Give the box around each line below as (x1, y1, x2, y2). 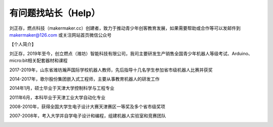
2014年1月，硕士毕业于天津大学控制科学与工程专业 (9, 85, 115, 91)
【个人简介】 (9, 41, 36, 47)
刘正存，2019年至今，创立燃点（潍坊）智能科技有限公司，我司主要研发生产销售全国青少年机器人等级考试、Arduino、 (9, 50, 253, 56)
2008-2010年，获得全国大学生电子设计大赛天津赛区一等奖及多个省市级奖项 (9, 103, 165, 110)
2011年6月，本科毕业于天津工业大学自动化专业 (9, 94, 106, 100)
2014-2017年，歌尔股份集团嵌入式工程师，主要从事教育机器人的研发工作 (9, 76, 160, 82)
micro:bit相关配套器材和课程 (9, 58, 68, 64)
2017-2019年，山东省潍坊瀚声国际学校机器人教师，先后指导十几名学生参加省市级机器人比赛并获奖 (9, 67, 213, 73)
